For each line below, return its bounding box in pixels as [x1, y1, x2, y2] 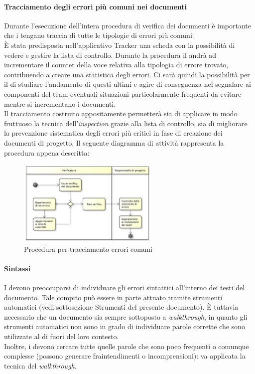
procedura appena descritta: [4, 147, 90, 158]
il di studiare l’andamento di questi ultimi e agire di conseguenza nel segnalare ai [4, 79, 251, 89]
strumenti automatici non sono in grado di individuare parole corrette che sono [4, 321, 245, 332]
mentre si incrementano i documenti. [4, 98, 116, 109]
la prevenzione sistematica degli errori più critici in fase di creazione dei [4, 128, 223, 138]
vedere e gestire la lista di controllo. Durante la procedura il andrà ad [4, 49, 217, 60]
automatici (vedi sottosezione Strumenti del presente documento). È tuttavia [4, 302, 239, 312]
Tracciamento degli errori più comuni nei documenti [4, 1, 187, 11]
